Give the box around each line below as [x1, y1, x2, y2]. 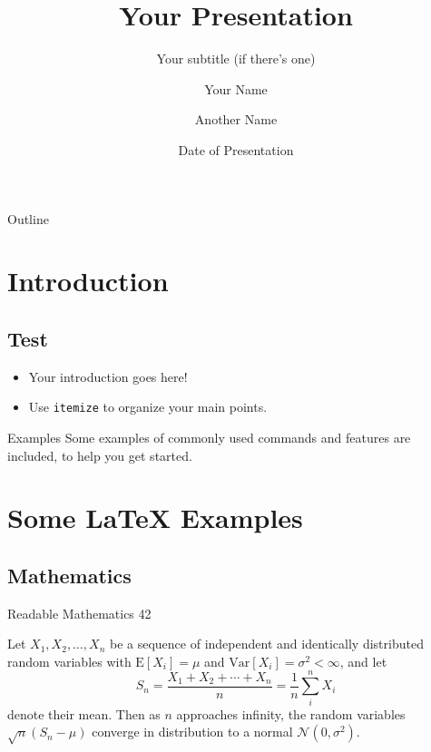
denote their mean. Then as [7, 704, 161, 723]
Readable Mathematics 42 [7, 603, 152, 622]
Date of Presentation [178, 140, 294, 159]
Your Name [204, 79, 268, 98]
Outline [7, 209, 49, 228]
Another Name [194, 110, 278, 129]
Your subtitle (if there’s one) [156, 49, 316, 68]
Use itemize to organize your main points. [28, 397, 268, 416]
